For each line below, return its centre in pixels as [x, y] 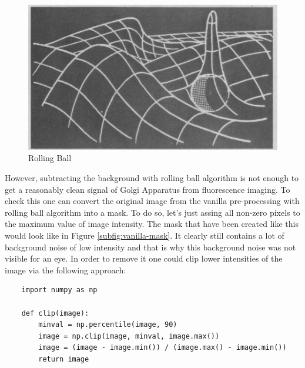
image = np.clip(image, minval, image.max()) [129, 336]
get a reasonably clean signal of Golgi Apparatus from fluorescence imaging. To [148, 189]
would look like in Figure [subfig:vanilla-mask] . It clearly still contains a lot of [145, 235]
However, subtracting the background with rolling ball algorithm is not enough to [152, 177]
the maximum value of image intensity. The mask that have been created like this [152, 224]
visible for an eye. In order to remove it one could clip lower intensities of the [144, 258]
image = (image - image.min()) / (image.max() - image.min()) [162, 348]
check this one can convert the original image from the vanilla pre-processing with [152, 201]
